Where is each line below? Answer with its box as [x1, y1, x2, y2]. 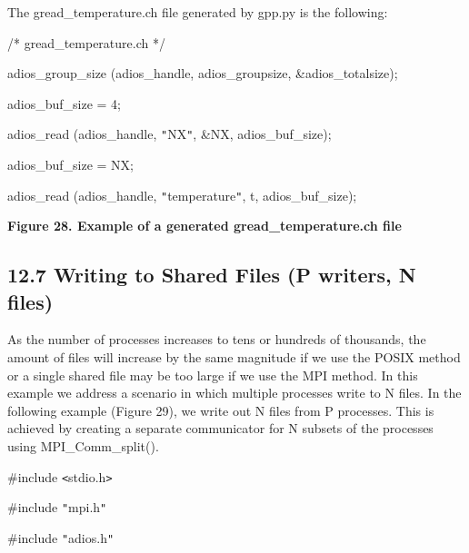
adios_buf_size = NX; [7, 155, 134, 174]
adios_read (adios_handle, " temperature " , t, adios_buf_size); [7, 185, 357, 204]
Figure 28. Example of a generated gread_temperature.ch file [7, 216, 402, 235]
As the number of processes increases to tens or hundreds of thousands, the [7, 330, 426, 349]
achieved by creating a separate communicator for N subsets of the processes [7, 419, 434, 438]
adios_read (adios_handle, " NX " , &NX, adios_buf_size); [7, 124, 332, 143]
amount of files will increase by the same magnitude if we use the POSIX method [7, 348, 461, 367]
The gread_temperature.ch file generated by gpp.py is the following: [7, 3, 388, 21]
